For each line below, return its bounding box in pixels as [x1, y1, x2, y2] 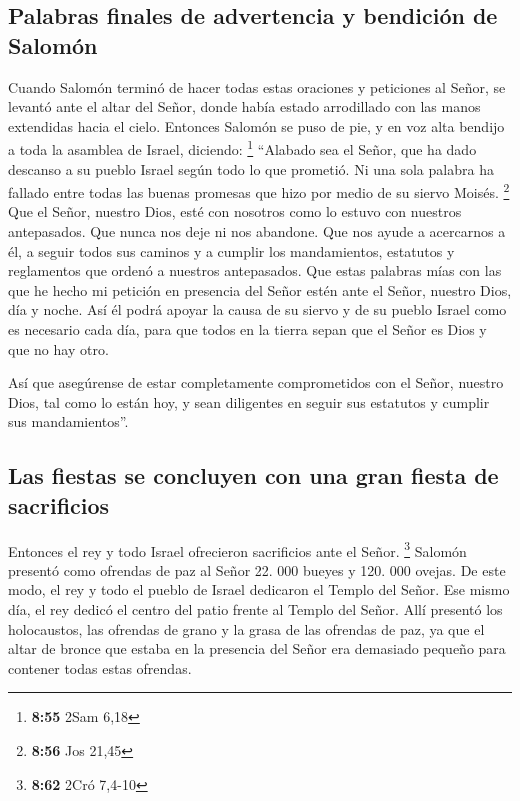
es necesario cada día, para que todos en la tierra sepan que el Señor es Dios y [8, 319, 487, 340]
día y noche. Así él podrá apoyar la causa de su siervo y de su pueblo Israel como [8, 299, 507, 320]
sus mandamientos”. [8, 411, 129, 432]
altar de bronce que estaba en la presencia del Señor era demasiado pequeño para [8, 638, 506, 659]
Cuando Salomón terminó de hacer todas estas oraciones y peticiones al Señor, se [8, 76, 506, 97]
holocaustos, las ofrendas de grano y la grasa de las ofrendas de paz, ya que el [8, 618, 485, 639]
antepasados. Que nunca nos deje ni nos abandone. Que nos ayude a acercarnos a [8, 221, 506, 242]
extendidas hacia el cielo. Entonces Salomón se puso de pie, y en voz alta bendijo [8, 115, 505, 136]
